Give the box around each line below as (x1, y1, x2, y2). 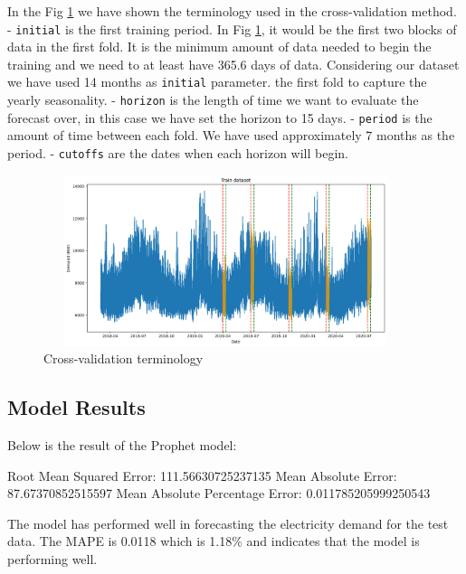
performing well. (7, 549, 98, 568)
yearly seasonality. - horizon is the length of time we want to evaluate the (7, 90, 419, 109)
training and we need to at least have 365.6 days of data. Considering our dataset (7, 54, 460, 73)
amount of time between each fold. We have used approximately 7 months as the (7, 126, 455, 145)
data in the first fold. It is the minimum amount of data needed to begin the (7, 37, 432, 56)
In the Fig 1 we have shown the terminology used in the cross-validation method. (7, 2, 457, 20)
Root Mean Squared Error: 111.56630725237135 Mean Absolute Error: (7, 466, 397, 485)
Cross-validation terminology (43, 349, 204, 368)
